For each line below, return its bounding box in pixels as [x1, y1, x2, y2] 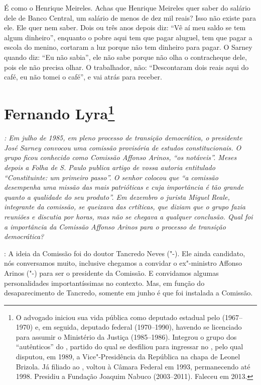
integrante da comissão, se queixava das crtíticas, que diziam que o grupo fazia [4, 201, 245, 212]
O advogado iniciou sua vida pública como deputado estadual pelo [16, 312, 220, 322]
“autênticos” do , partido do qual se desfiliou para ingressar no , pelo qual [16, 341, 243, 352]
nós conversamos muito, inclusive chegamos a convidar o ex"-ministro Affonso [4, 258, 242, 268]
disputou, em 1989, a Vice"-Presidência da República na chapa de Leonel [16, 351, 240, 362]
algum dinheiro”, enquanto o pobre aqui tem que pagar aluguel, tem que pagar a [4, 32, 252, 42]
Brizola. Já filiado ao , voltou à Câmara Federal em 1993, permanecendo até [16, 361, 250, 371]
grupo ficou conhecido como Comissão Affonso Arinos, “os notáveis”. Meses [4, 152, 237, 163]
